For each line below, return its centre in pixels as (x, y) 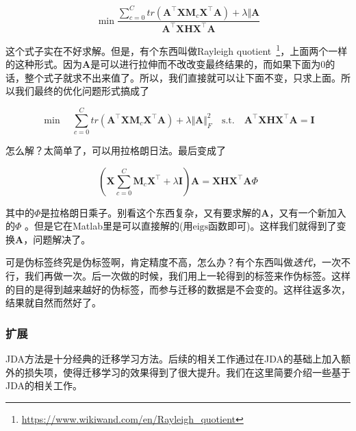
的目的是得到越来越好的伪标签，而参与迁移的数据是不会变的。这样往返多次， (178, 289)
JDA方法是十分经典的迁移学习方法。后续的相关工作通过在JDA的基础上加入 (173, 358)
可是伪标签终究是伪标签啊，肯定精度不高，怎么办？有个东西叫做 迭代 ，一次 (173, 262)
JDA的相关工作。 (44, 385)
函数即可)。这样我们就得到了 (272, 226)
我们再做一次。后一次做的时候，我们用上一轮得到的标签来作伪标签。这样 (187, 275)
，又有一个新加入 (308, 212)
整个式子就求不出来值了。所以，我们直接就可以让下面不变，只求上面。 (182, 77)
